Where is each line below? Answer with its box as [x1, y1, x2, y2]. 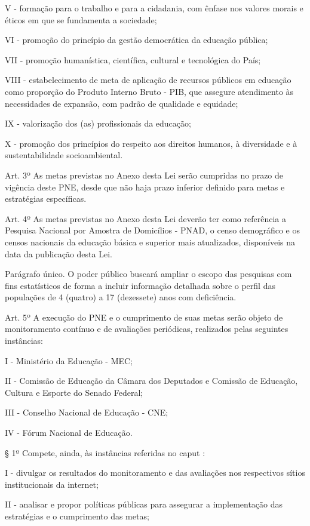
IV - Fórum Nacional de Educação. [5, 426, 133, 439]
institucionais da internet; [5, 478, 99, 490]
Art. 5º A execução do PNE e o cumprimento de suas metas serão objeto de [5, 310, 283, 323]
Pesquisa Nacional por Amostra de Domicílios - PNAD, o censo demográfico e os [5, 224, 300, 236]
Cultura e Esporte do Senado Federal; [5, 386, 143, 398]
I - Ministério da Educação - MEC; [5, 354, 133, 367]
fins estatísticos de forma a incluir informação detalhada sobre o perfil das [5, 279, 275, 291]
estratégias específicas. [5, 192, 87, 205]
